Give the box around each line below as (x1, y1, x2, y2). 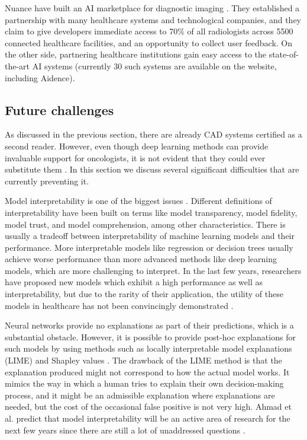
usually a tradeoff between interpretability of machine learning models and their (5, 229, 295, 242)
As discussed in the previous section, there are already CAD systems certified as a (5, 128, 302, 141)
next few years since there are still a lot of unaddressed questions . (5, 423, 245, 436)
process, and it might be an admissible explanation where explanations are (5, 388, 275, 401)
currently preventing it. (5, 174, 89, 187)
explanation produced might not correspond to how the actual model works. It (5, 365, 290, 378)
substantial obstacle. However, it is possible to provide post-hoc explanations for (5, 330, 296, 343)
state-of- (269, 48, 299, 60)
